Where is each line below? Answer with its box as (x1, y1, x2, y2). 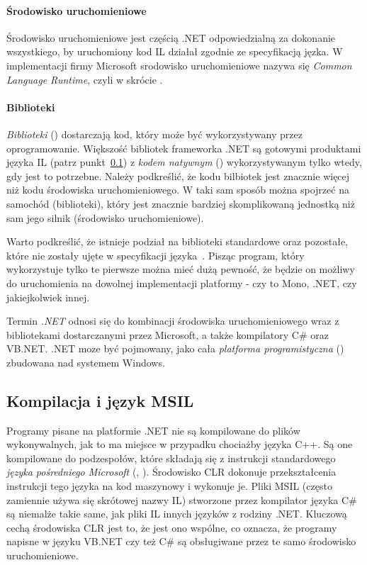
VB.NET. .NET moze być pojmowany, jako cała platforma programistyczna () (6, 341, 344, 356)
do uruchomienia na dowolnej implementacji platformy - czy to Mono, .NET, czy (6, 275, 357, 290)
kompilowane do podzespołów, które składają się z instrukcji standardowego (6, 450, 336, 465)
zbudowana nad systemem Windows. (6, 354, 165, 369)
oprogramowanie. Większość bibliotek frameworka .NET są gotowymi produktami (6, 140, 361, 155)
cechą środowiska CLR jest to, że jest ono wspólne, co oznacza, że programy (6, 520, 337, 535)
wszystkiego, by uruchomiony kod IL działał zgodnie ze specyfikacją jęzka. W (6, 44, 343, 59)
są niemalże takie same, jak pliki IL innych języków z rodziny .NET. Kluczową (6, 506, 347, 521)
